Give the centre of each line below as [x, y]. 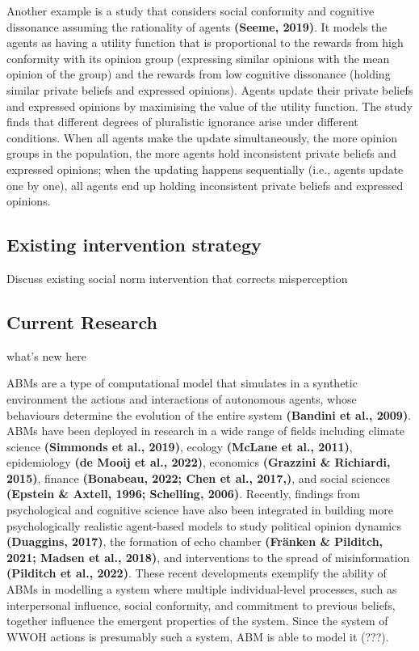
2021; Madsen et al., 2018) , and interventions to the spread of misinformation [208, 557]
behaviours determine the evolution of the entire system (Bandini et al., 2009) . [209, 414]
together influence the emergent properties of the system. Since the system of [197, 621]
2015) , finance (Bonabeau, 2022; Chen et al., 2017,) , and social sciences [199, 478]
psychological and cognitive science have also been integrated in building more [200, 510]
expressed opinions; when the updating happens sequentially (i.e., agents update [205, 169]
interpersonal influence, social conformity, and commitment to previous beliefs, [201, 604]
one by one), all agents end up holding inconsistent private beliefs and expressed [205, 185]
